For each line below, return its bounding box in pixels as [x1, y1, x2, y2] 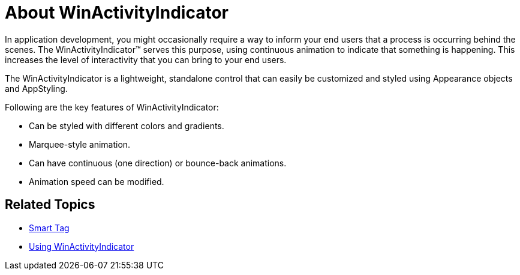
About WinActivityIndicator [5, 2, 229, 23]
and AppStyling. [5, 83, 68, 94]
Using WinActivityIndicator [29, 241, 134, 252]
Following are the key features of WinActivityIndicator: [5, 101, 219, 112]
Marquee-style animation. [29, 139, 131, 150]
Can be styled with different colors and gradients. [29, 120, 224, 131]
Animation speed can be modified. [29, 176, 164, 187]
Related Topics [5, 197, 95, 213]
